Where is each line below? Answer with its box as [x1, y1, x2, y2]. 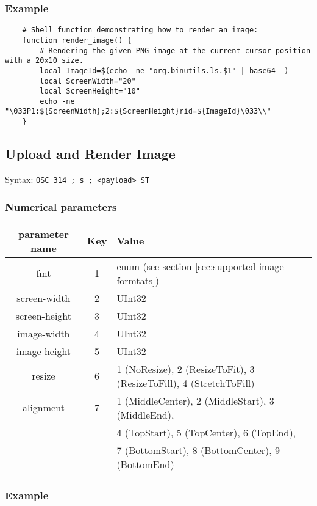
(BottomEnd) [116, 457, 174, 471]
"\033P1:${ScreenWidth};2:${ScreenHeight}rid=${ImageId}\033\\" [5, 107, 271, 116]
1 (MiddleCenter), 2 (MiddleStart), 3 [116, 393, 274, 408]
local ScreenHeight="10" [40, 87, 140, 96]
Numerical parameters [5, 199, 117, 214]
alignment [22, 400, 65, 415]
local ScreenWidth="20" [40, 76, 136, 86]
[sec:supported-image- [194, 258, 287, 273]
